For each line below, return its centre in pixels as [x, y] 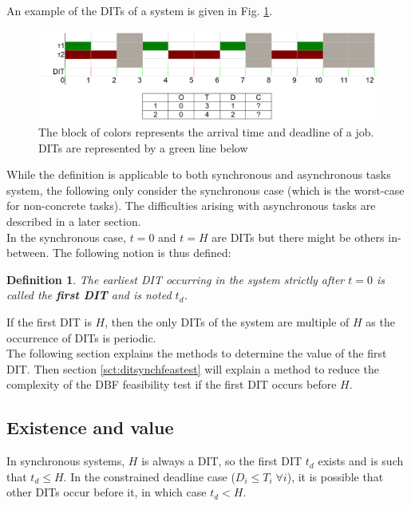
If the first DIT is [49, 321]
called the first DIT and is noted [89, 295]
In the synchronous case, [66, 237]
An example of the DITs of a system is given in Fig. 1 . [140, 10]
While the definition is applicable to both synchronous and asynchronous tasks [199, 174]
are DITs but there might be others [298, 237]
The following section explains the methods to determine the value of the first [197, 353]
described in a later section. [74, 221]
